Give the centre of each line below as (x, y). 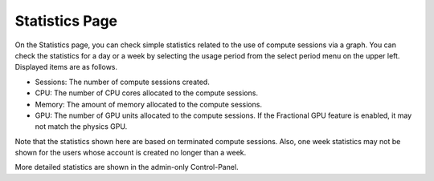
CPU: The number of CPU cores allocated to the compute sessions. (147, 93)
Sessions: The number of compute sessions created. (123, 82)
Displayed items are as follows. (66, 67)
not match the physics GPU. (81, 127)
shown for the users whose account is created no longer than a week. (131, 153)
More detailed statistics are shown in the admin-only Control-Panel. (127, 167)
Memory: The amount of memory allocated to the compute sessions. (149, 104)
